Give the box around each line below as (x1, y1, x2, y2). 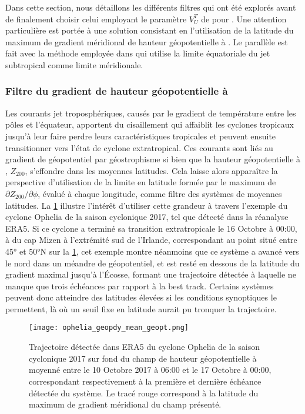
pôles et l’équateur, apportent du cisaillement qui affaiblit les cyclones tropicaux (5, 118, 294, 131)
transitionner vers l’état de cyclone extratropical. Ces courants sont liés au (5, 141, 273, 153)
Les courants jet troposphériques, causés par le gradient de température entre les (5, 106, 296, 119)
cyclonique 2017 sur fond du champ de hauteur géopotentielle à (29, 352, 257, 364)
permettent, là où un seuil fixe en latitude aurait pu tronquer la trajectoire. (5, 302, 277, 315)
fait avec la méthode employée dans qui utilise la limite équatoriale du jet (5, 47, 270, 59)
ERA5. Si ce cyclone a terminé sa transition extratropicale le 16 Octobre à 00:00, (5, 222, 297, 234)
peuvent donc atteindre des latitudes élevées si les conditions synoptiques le (5, 291, 277, 303)
